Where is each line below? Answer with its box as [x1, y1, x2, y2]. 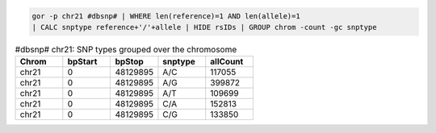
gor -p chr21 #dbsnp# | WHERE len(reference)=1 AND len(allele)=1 [31, 11, 300, 20]
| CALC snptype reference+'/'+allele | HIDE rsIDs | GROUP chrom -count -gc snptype [31, 23, 377, 31]
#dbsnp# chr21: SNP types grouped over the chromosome [15, 44, 237, 56]
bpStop [115, 56, 145, 68]
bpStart [67, 56, 98, 68]
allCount [210, 56, 244, 68]
